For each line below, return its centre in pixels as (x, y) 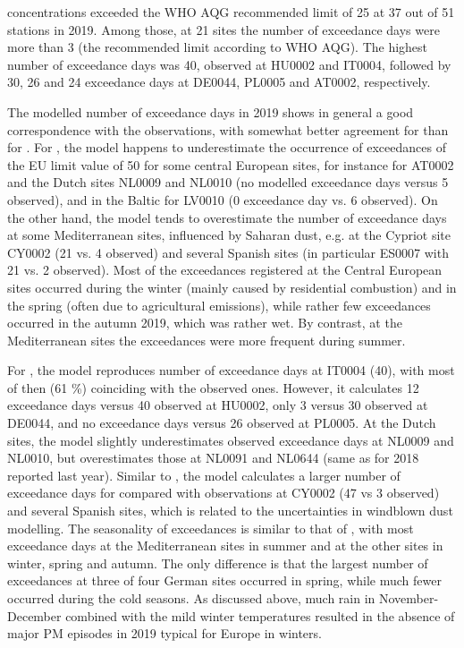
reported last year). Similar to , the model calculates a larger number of (204, 475)
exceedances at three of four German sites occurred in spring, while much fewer (224, 580)
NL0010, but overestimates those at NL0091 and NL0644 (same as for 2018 (213, 458)
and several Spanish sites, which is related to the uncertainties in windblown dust (230, 511)
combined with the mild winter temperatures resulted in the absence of (260, 615)
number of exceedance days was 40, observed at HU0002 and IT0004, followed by (229, 64)
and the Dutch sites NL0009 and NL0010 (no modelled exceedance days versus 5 (228, 182)
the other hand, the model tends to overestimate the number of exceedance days (227, 217)
